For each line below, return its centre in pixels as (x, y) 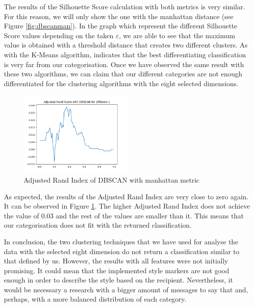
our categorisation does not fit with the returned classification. (98, 225)
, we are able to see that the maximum (177, 35)
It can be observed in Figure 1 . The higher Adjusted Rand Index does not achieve (127, 206)
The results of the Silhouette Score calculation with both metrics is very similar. (125, 6)
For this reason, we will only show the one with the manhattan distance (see (119, 16)
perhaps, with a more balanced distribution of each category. (95, 299)
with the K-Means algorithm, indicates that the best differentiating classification (125, 54)
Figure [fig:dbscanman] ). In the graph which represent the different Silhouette (121, 26)
